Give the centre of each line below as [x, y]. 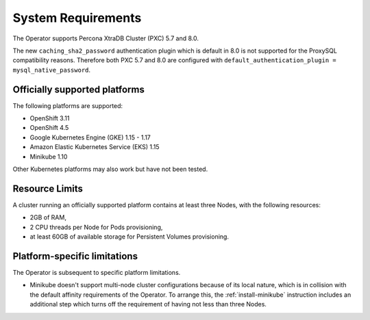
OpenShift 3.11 [50, 118]
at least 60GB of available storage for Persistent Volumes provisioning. [129, 237]
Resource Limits [48, 188]
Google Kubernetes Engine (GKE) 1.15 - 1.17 [90, 137]
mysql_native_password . [52, 70]
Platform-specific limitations [75, 256]
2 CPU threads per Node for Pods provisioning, [96, 227]
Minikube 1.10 [49, 157]
